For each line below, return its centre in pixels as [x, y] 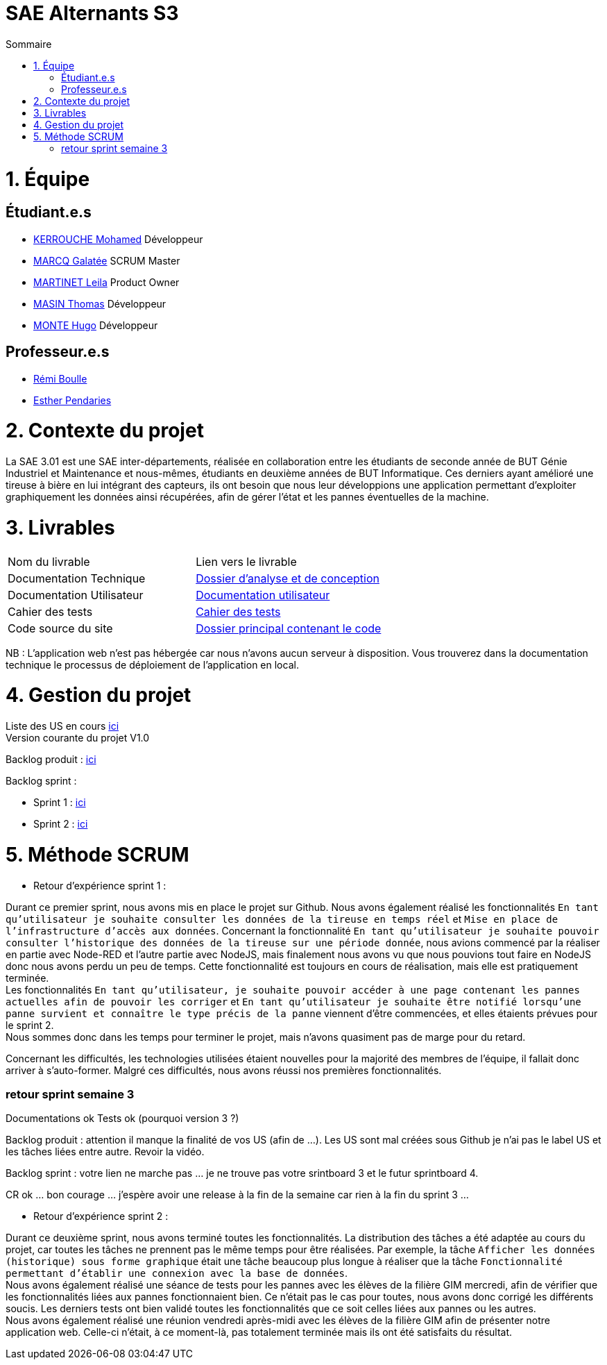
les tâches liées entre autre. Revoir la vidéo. [105, 1152]
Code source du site [60, 628]
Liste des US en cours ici [62, 726]
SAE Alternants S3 [92, 13]
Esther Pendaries [72, 400]
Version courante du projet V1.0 [78, 738]
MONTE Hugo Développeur [96, 325]
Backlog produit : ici [51, 760]
